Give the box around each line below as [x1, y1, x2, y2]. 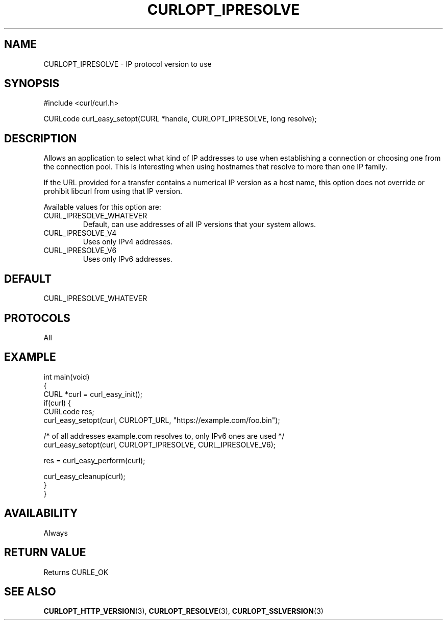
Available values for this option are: [43, 203, 161, 212]
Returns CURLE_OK [43, 567, 109, 577]
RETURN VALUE [4, 546, 86, 559]
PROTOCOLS [4, 311, 70, 325]
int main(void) [43, 372, 90, 381]
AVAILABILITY [4, 507, 78, 520]
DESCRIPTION [4, 132, 77, 145]
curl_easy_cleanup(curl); [43, 471, 126, 481]
